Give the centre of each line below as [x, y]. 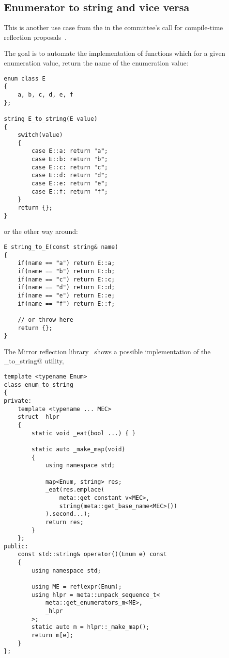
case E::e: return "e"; [70, 184]
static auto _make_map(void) [78, 449]
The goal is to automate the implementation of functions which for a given [115, 53]
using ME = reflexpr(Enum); [77, 587]
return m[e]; [53, 635]
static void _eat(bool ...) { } [84, 433]
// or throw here [46, 320]
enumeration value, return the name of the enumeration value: [96, 62]
